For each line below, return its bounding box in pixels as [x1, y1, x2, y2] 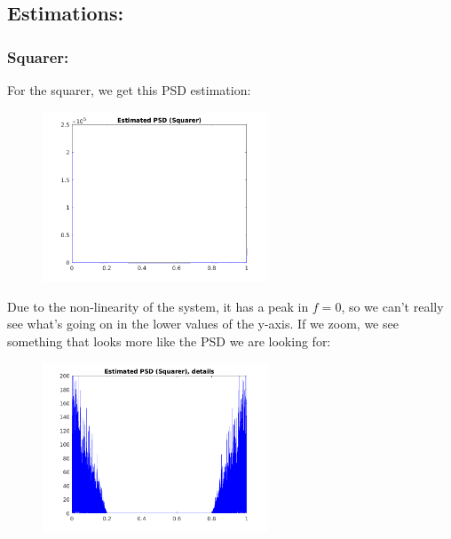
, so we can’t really [341, 297, 444, 315]
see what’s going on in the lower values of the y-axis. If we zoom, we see [7, 314, 399, 333]
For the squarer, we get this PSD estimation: [7, 81, 251, 99]
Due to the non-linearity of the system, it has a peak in [7, 297, 309, 315]
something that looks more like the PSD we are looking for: [7, 331, 331, 350]
